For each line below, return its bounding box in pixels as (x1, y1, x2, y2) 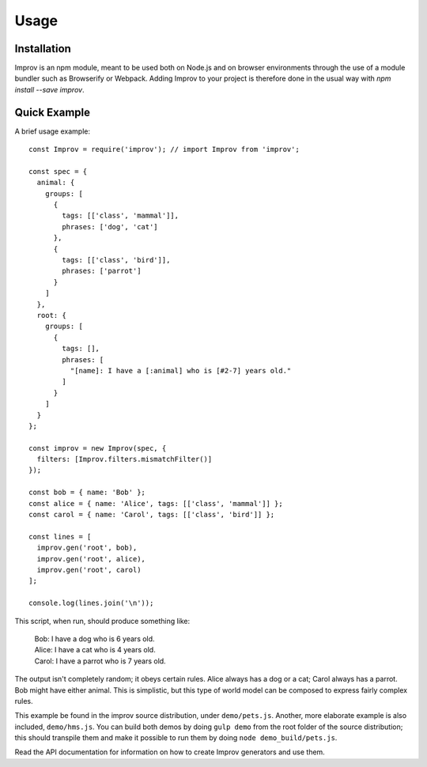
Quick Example (14, 105, 91, 119)
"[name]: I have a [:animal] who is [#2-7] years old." (70, 366, 292, 375)
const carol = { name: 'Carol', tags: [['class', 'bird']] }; (28, 510, 275, 520)
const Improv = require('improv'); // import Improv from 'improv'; (28, 145, 300, 154)
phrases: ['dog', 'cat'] (62, 222, 158, 231)
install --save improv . (14, 85, 85, 94)
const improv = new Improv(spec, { (28, 444, 167, 452)
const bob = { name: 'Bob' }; (28, 488, 146, 497)
